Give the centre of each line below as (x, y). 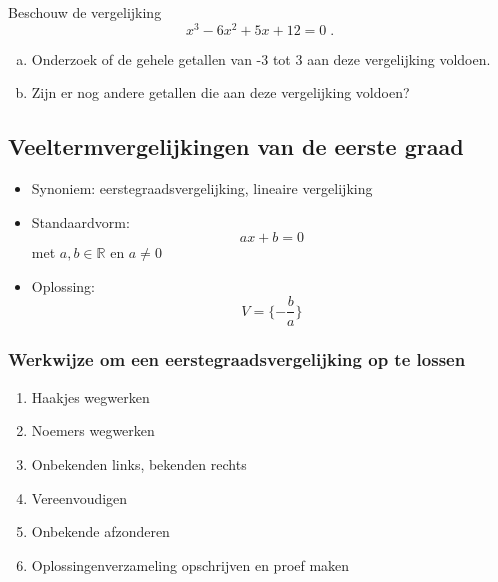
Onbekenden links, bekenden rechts (139, 463)
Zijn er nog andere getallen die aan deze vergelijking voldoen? (220, 92)
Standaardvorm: (80, 221)
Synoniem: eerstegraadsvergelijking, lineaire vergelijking (202, 188)
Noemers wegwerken (93, 430)
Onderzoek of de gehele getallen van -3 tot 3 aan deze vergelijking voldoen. (261, 58)
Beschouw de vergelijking (85, 12)
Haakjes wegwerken (90, 396)
